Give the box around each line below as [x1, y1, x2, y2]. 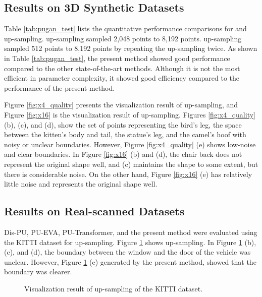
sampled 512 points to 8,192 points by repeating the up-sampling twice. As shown [4, 43, 257, 53]
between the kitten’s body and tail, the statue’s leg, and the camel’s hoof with [4, 129, 246, 140]
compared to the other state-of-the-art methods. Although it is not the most [4, 63, 240, 73]
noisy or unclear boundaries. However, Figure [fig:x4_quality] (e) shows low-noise [4, 139, 256, 149]
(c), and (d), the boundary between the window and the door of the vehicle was [4, 247, 251, 257]
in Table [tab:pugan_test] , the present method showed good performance [4, 52, 230, 63]
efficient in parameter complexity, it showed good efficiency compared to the [4, 73, 240, 83]
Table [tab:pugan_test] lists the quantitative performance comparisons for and [4, 23, 247, 34]
